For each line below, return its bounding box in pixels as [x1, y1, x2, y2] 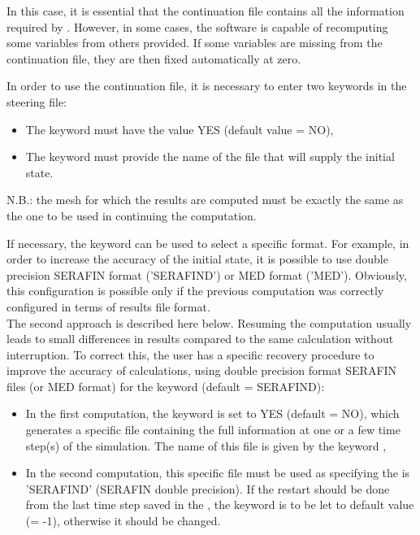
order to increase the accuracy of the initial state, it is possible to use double [6, 250, 388, 267]
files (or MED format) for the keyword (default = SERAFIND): [6, 377, 325, 394]
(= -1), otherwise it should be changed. [25, 512, 221, 529]
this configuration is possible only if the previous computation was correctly [6, 282, 384, 299]
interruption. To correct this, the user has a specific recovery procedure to [6, 346, 375, 363]
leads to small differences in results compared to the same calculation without [6, 330, 394, 347]
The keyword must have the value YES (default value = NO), [25, 120, 334, 137]
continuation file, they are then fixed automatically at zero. [6, 50, 301, 67]
